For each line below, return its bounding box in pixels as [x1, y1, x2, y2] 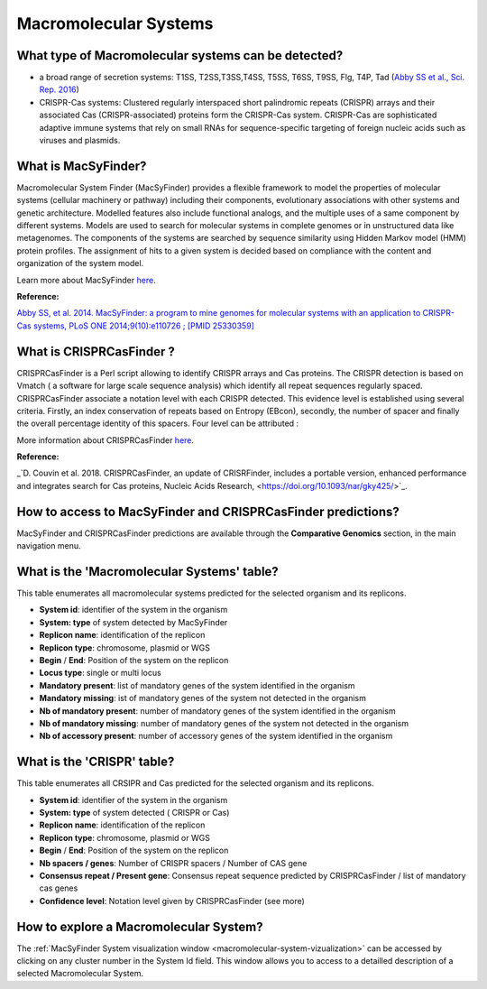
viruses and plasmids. [39, 135, 121, 146]
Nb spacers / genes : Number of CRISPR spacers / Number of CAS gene [39, 857, 308, 868]
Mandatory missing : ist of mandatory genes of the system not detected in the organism [39, 693, 367, 704]
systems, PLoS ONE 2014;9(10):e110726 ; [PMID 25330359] [32, 320, 254, 331]
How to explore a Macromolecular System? [16, 919, 263, 934]
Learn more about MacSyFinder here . [16, 274, 157, 285]
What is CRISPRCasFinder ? [16, 344, 176, 359]
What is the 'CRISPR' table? [16, 754, 175, 770]
